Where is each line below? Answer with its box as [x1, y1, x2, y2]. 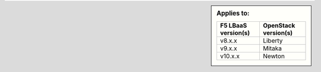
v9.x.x [220, 44, 237, 53]
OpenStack [262, 21, 295, 30]
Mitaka [262, 44, 282, 53]
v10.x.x [220, 52, 240, 60]
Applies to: [216, 9, 250, 17]
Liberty [262, 37, 283, 45]
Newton [262, 52, 285, 60]
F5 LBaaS [220, 21, 247, 30]
